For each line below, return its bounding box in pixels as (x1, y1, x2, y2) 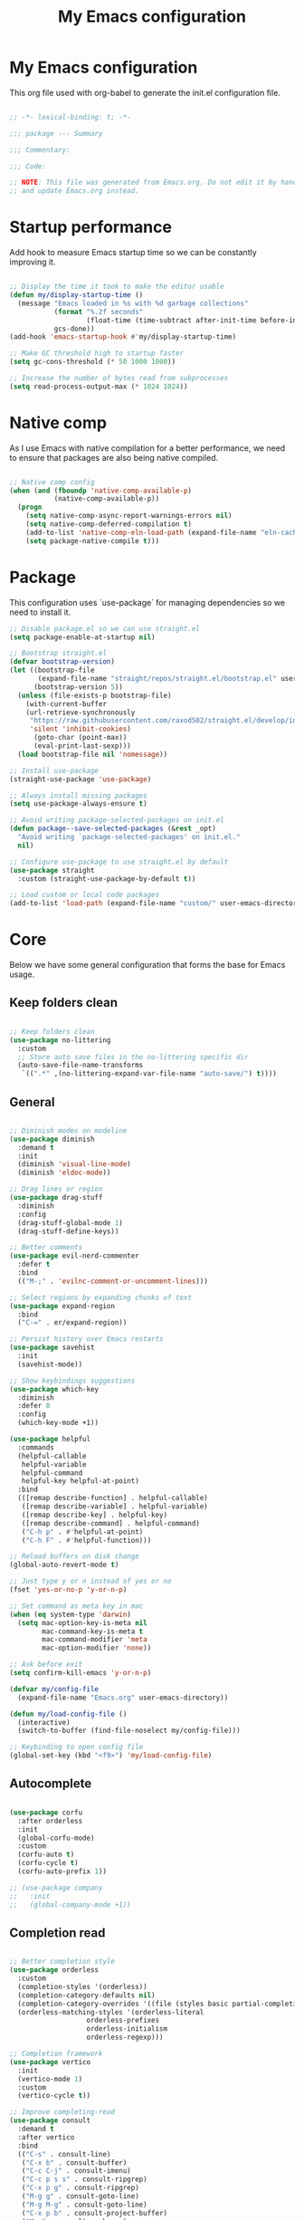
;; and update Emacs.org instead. (9, 187, 140, 196)
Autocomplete (9, 1776, 92, 1792)
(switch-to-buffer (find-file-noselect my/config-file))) (17, 1727, 242, 1736)
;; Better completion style (9, 1957, 116, 1966)
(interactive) (17, 1718, 71, 1727)
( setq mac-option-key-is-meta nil (17, 1618, 147, 1627)
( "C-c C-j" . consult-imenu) (21, 2167, 131, 2176)
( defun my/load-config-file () (9, 1709, 128, 1718)
